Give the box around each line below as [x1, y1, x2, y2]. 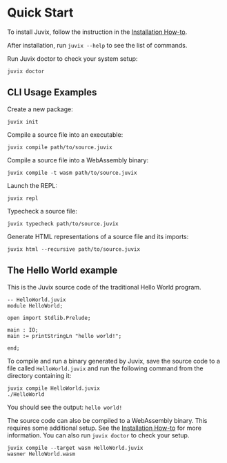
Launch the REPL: [7, 181, 57, 189]
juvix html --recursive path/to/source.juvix [7, 245, 140, 253]
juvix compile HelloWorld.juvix [7, 385, 100, 392]
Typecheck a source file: [7, 207, 77, 215]
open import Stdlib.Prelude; [7, 314, 91, 321]
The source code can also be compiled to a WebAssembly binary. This [7, 416, 208, 424]
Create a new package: [7, 105, 74, 113]
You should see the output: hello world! [7, 403, 123, 411]
